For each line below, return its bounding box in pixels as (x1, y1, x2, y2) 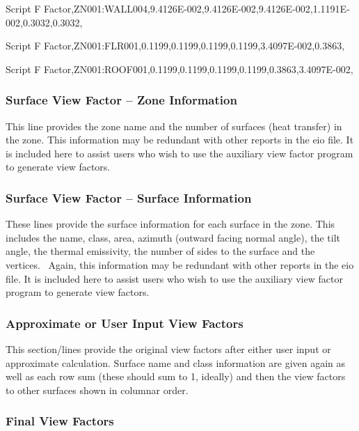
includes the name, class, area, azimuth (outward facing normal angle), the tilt (6, 230, 341, 244)
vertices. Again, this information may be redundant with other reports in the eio (6, 257, 354, 272)
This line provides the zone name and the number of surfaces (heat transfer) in (6, 118, 342, 133)
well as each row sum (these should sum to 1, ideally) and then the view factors (6, 369, 346, 384)
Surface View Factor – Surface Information (6, 189, 252, 206)
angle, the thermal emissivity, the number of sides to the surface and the (6, 244, 315, 258)
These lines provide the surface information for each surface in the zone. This (6, 217, 335, 231)
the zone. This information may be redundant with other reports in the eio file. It (6, 132, 354, 147)
